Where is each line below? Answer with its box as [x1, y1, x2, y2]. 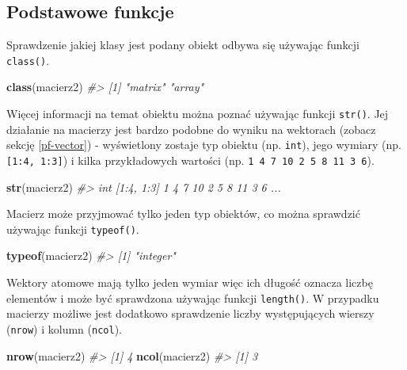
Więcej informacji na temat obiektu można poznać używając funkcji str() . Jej [6, 105, 389, 122]
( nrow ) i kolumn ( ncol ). [6, 320, 122, 337]
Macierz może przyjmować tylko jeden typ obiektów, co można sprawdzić [6, 205, 360, 222]
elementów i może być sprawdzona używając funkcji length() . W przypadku [6, 289, 379, 306]
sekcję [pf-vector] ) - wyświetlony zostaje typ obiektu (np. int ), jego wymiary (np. [6, 136, 401, 153]
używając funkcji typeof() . [6, 220, 139, 237]
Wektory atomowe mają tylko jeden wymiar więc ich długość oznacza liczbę [6, 274, 373, 291]
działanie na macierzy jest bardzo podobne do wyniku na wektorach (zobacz [6, 120, 376, 137]
